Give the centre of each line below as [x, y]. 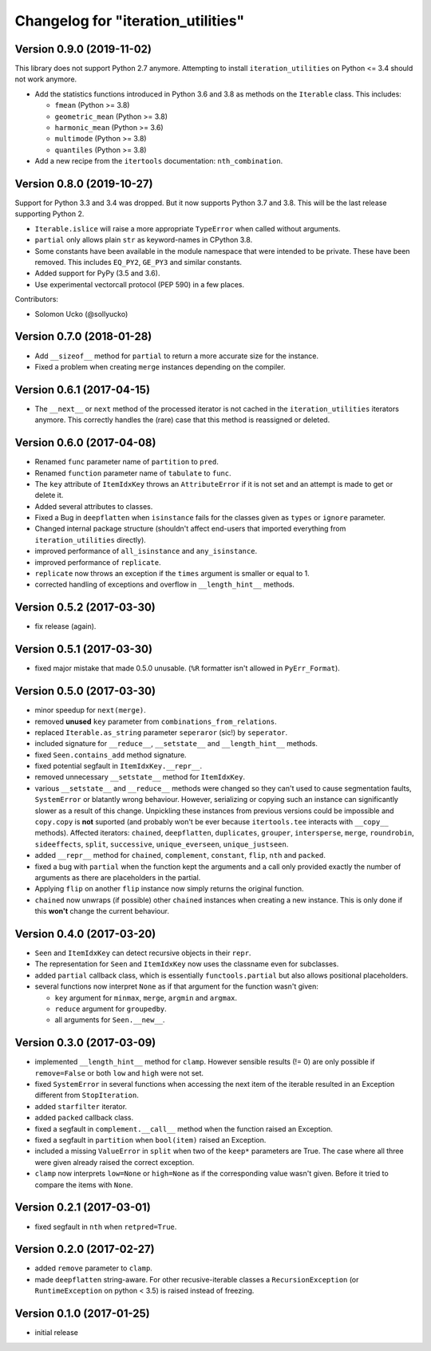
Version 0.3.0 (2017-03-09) [85, 1043]
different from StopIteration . [87, 1095]
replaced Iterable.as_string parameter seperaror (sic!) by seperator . [161, 732]
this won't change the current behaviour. [102, 911]
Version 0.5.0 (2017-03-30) [85, 691]
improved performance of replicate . [98, 562]
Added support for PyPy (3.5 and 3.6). [97, 273]
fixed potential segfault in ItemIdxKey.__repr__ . [119, 766]
